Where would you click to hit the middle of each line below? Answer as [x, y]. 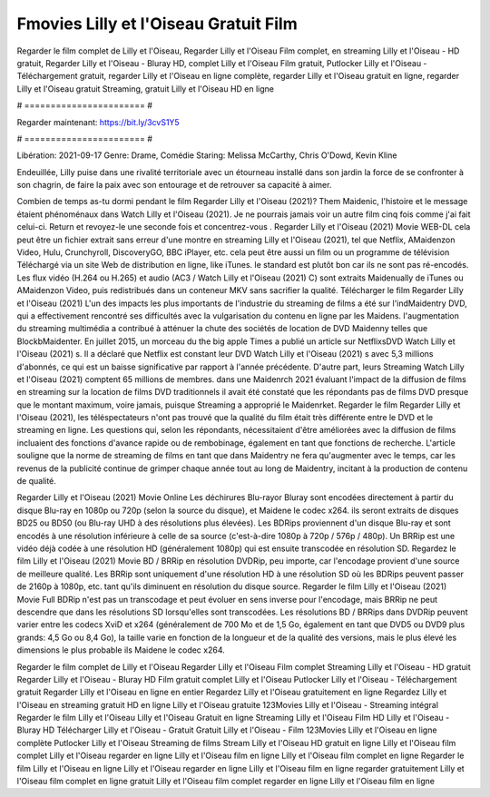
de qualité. [36, 481]
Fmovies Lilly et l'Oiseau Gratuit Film [157, 24]
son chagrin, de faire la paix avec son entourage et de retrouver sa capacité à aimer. [174, 185]
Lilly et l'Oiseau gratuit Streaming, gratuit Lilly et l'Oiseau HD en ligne [146, 89]
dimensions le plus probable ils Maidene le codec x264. [121, 650]
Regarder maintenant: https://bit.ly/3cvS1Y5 [98, 122]
